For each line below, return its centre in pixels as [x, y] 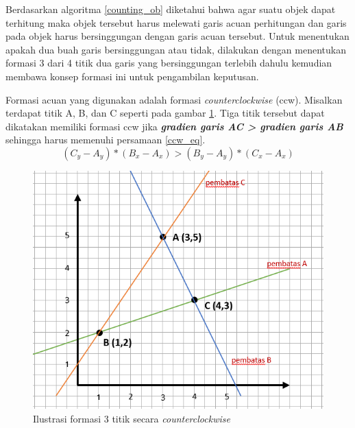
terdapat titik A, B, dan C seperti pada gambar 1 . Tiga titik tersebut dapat [165, 113]
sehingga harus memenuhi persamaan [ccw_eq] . [106, 140]
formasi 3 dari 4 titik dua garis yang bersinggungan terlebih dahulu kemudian [169, 63]
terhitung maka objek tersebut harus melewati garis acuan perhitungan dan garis [176, 22]
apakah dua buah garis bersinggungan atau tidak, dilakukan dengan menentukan [176, 49]
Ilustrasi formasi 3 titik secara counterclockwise [132, 418]
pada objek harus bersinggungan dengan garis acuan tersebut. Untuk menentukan [177, 36]
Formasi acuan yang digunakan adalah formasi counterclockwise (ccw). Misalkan [174, 99]
